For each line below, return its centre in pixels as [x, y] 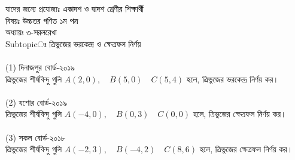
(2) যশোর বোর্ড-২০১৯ [37, 102]
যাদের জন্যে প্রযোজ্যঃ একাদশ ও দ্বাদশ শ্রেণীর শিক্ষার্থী [74, 8]
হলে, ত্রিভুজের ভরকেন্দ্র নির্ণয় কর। [232, 79]
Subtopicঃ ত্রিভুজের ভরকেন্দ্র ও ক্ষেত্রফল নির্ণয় [73, 43]
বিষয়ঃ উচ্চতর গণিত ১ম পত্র [42, 20]
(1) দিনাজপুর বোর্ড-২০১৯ [40, 67]
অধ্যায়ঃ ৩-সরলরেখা [31, 32]
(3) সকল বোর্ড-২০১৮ [36, 137]
